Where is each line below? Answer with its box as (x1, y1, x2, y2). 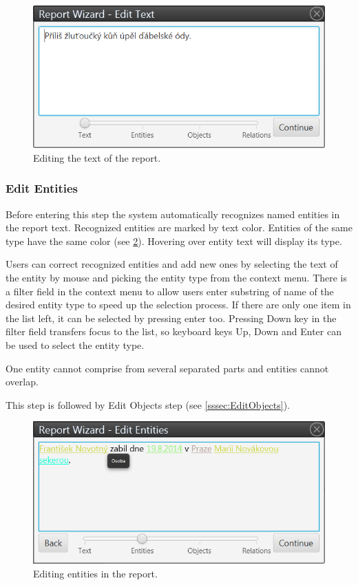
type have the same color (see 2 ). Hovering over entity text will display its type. (6, 233, 342, 248)
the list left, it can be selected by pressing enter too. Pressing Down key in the (6, 310, 337, 325)
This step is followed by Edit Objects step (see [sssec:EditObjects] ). (6, 397, 290, 412)
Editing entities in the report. (33, 566, 158, 581)
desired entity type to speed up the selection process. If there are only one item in (6, 297, 351, 312)
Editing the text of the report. (33, 150, 161, 164)
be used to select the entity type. (6, 337, 145, 352)
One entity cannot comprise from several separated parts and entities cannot (6, 361, 329, 375)
